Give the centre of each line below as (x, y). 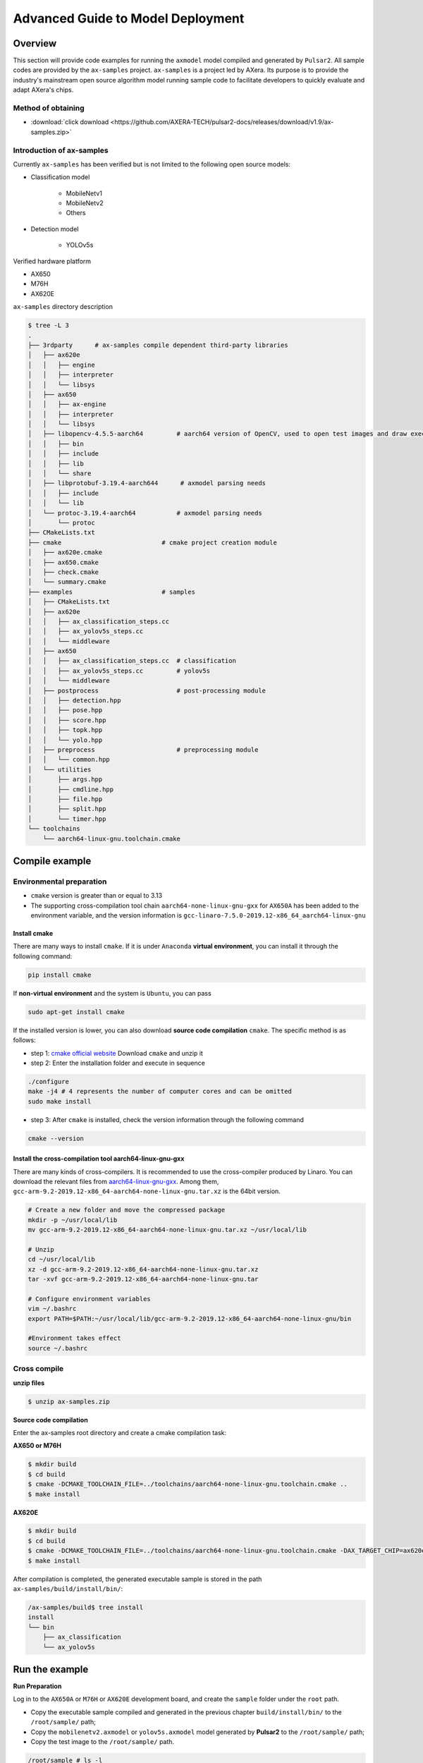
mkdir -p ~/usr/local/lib (73, 1220)
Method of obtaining (49, 108)
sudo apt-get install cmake (76, 1012)
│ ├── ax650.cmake (63, 562)
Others (76, 213)
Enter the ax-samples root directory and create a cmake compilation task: (120, 1432)
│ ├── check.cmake (63, 572)
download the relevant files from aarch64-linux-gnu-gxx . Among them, (116, 1182)
